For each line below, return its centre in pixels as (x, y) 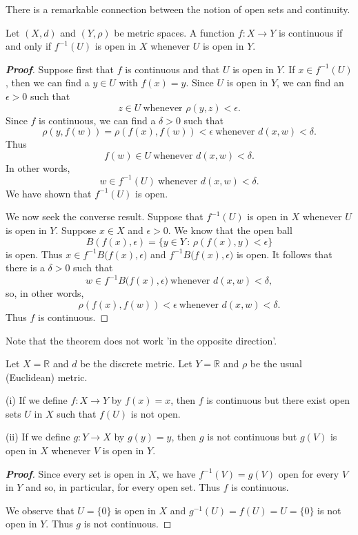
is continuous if (311, 32)
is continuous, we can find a (97, 120)
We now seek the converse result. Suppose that (105, 216)
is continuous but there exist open (278, 400)
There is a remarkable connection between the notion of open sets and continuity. (178, 9)
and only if (29, 46)
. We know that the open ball (230, 230)
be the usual (276, 363)
